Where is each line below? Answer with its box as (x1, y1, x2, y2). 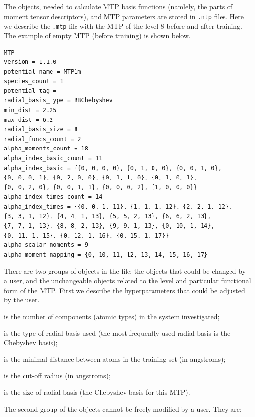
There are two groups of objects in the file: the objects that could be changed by (4, 266, 246, 276)
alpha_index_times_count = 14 (4, 193, 102, 201)
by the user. (4, 295, 40, 305)
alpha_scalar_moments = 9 (4, 241, 88, 249)
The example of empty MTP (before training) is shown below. (4, 30, 191, 40)
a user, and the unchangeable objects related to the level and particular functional (4, 275, 251, 286)
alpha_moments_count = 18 (4, 145, 88, 152)
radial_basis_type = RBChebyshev (4, 97, 113, 104)
